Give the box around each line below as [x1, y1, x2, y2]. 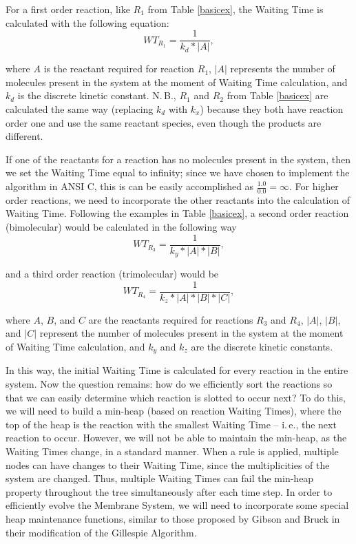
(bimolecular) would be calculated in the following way [6, 220, 237, 234]
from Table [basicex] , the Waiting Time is [147, 2, 324, 16]
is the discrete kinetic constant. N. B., [17, 88, 176, 103]
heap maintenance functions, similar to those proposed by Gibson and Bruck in [6, 511, 340, 525]
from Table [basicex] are [227, 88, 328, 103]
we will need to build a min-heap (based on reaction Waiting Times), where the [6, 404, 342, 418]
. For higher [289, 179, 339, 193]
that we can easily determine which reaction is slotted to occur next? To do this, [6, 390, 346, 404]
